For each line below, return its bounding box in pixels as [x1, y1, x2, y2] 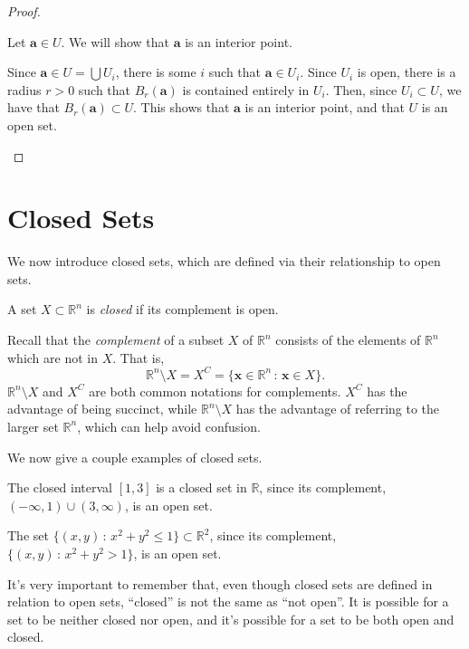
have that [7, 98, 60, 117]
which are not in [7, 348, 98, 367]
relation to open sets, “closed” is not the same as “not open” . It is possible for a [7, 592, 449, 611]
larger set [7, 416, 59, 435]
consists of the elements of [275, 330, 421, 349]
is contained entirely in [182, 80, 310, 99]
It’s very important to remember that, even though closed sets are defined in [7, 574, 433, 593]
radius [7, 80, 42, 99]
